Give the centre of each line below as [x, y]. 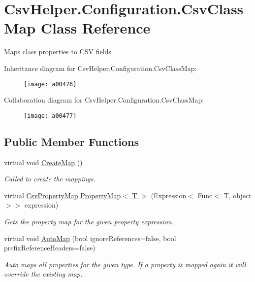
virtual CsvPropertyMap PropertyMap [63, 195]
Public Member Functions [71, 141]
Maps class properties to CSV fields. [59, 52]
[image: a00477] [50, 116]
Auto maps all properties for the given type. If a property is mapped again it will [125, 264]
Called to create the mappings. [50, 179]
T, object [238, 195]
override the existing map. [43, 274]
